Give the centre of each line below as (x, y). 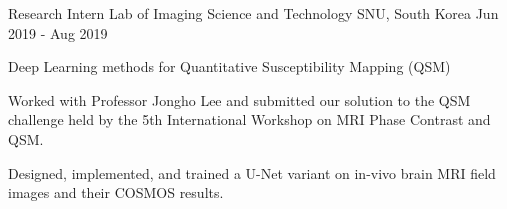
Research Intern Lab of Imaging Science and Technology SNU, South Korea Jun (253, 13)
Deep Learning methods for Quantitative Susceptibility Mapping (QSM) (229, 66)
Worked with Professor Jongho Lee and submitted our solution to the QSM (239, 99)
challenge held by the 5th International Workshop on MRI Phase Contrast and (249, 119)
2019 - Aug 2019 (58, 32)
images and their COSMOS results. (116, 192)
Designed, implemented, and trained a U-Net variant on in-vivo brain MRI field (252, 172)
